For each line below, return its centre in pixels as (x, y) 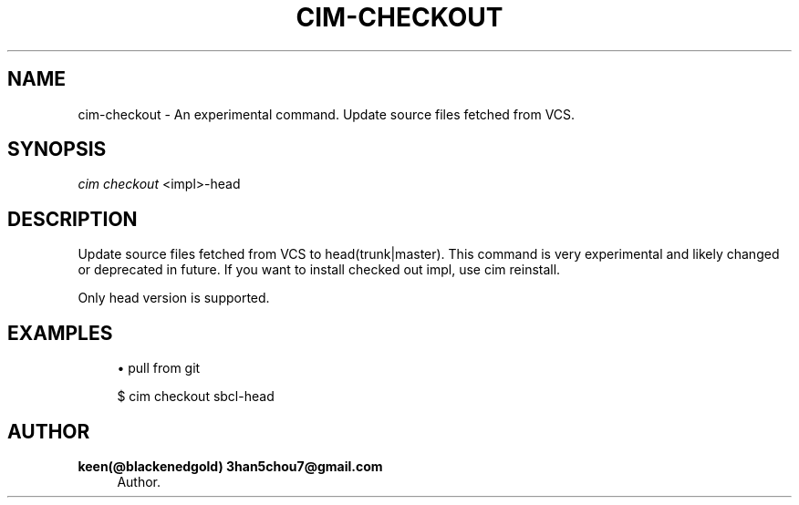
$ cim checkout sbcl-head (196, 397)
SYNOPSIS (57, 149)
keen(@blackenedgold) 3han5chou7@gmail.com (230, 466)
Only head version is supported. (174, 298)
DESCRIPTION (73, 219)
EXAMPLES (60, 333)
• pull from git (159, 368)
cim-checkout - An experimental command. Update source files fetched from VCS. (327, 114)
